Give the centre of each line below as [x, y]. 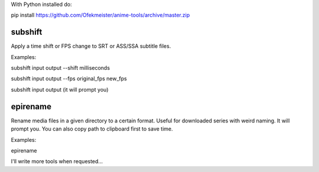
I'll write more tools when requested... [57, 161]
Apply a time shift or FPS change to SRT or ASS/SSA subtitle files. [91, 46]
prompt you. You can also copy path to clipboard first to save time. [92, 129]
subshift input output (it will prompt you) [60, 89]
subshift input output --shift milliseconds [61, 68]
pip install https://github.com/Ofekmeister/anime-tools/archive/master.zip [100, 15]
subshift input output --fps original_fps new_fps [69, 79]
